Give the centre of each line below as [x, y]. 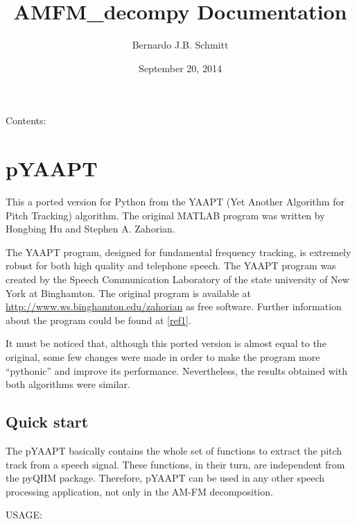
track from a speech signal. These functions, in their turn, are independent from [175, 464]
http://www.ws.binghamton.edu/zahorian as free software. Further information [174, 306]
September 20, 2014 [180, 68]
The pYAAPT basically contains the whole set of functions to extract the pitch [174, 450]
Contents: [26, 120]
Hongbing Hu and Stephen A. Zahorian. [90, 229]
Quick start [47, 422]
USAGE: [24, 515]
